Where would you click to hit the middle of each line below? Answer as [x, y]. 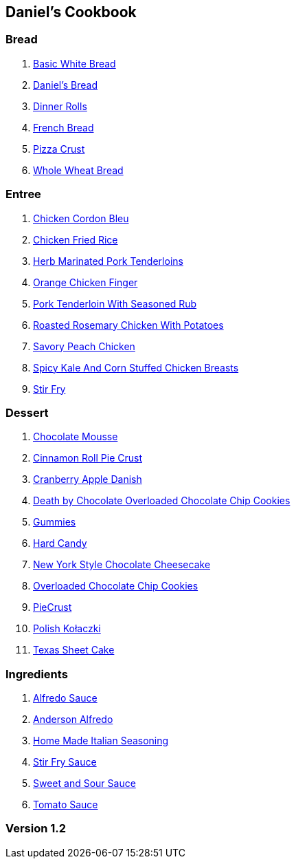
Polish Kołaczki [67, 629]
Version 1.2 [36, 829]
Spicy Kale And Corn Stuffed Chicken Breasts [136, 367]
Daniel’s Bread [66, 85]
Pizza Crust [59, 149]
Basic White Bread [75, 63]
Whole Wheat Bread [78, 170]
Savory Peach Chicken [84, 346]
